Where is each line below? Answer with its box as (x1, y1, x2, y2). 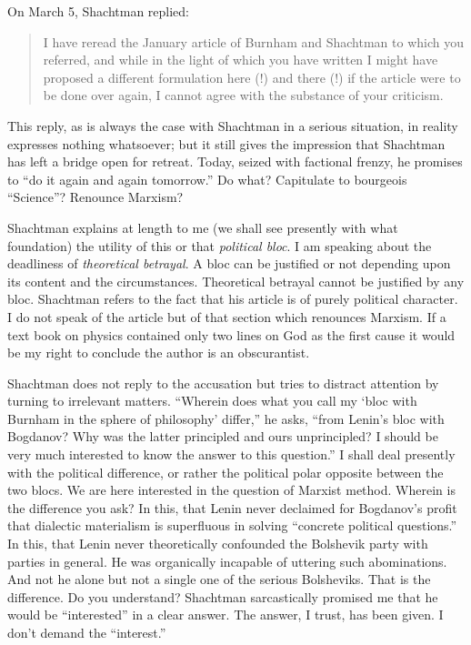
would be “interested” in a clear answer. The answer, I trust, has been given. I (7, 605, 444, 624)
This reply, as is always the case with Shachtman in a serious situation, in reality (7, 116, 458, 135)
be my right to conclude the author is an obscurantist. (7, 343, 310, 362)
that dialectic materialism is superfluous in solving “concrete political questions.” (7, 516, 457, 535)
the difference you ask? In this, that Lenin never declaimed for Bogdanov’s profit (7, 498, 457, 517)
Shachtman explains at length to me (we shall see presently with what (7, 217, 398, 237)
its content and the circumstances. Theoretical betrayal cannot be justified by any (7, 271, 465, 290)
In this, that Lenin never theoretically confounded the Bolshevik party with (7, 534, 428, 553)
